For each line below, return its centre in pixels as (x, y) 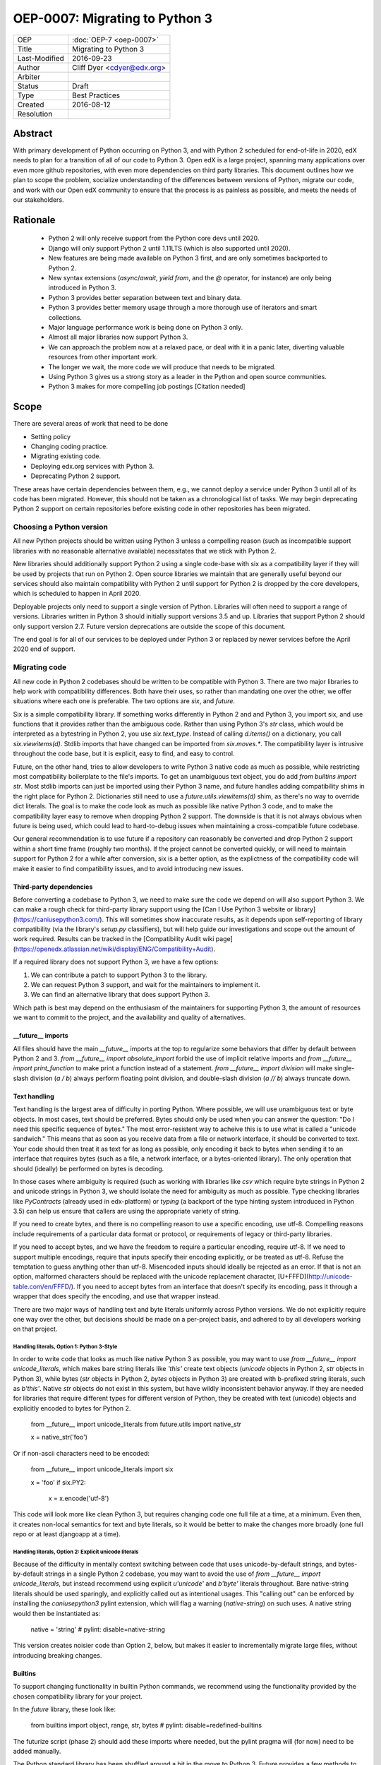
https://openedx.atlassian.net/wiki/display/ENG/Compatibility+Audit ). (115, 949)
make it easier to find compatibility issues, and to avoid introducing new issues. (128, 868)
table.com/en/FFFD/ (42, 1286)
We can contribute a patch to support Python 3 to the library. (119, 975)
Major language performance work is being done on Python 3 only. (146, 327)
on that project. (35, 1329)
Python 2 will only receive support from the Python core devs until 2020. (154, 238)
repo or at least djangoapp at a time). (67, 1534)
